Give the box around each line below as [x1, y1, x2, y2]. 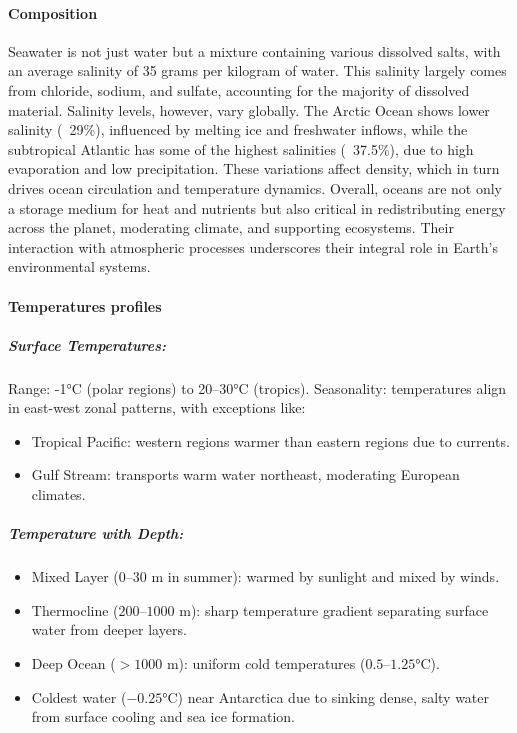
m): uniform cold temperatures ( [166, 652, 366, 673]
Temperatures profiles [8, 295, 162, 316]
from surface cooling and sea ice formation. [31, 706, 295, 727]
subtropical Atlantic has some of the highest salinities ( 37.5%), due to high [8, 138, 474, 159]
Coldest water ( [31, 686, 127, 707]
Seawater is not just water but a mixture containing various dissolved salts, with [8, 40, 501, 61]
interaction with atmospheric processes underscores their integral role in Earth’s [8, 236, 498, 257]
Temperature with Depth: [8, 523, 184, 544]
